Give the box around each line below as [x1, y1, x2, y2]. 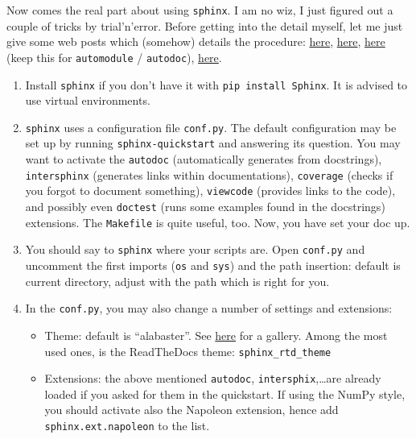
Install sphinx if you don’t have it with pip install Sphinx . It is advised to [25, 76, 408, 93]
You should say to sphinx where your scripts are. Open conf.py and [25, 241, 365, 258]
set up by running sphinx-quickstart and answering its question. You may [25, 135, 401, 151]
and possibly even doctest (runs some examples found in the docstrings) [25, 198, 385, 215]
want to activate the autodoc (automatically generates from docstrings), [25, 151, 382, 168]
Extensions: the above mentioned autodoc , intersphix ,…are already [44, 370, 381, 387]
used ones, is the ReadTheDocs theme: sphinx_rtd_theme [44, 342, 332, 359]
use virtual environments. [25, 92, 150, 109]
